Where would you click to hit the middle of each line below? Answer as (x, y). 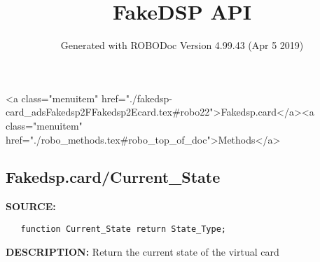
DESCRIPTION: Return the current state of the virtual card (142, 251)
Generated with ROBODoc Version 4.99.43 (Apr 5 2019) (182, 45)
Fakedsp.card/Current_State (113, 177)
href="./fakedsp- (137, 98)
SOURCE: (31, 206)
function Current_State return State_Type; (123, 229)
